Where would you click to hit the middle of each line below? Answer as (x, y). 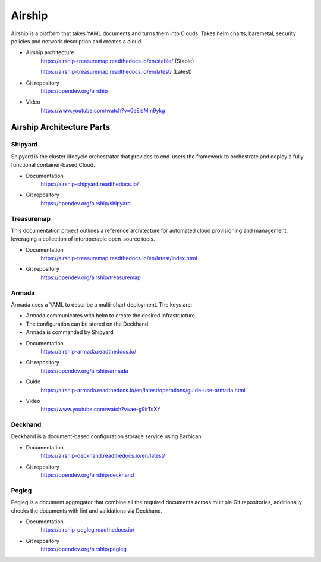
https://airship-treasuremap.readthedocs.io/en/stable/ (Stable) (117, 61)
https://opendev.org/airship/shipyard (86, 203)
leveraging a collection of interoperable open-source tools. (83, 239)
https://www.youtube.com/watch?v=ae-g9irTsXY (101, 409)
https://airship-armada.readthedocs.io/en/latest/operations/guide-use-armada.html (143, 390)
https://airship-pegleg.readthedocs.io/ (88, 530)
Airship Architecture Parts (60, 127)
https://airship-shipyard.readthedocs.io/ (90, 184)
